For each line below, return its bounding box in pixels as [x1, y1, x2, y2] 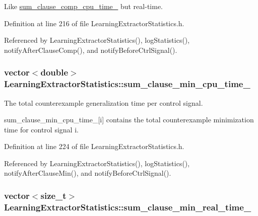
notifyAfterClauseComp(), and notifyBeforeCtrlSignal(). [4, 44, 177, 55]
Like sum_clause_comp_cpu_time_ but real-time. [4, 1, 163, 11]
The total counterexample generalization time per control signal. [4, 97, 203, 108]
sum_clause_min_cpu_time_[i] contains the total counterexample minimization [4, 114, 254, 125]
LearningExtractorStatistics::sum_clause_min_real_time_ [4, 200, 251, 213]
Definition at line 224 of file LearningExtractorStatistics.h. [4, 141, 184, 152]
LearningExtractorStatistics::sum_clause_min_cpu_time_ [4, 78, 250, 90]
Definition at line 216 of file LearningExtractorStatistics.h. [4, 18, 184, 28]
